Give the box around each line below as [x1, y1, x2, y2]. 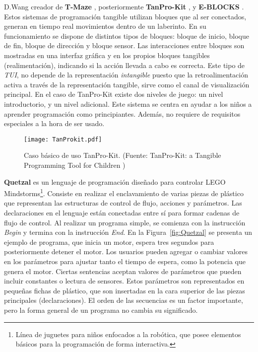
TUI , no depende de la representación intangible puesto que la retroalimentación [4, 70, 248, 80]
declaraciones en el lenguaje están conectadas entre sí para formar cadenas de [4, 208, 240, 217]
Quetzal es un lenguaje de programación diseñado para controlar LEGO [4, 176, 226, 187]
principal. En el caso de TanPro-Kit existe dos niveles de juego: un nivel [4, 89, 223, 99]
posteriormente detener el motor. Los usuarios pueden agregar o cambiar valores [4, 246, 248, 257]
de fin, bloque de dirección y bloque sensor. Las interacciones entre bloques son [4, 40, 245, 51]
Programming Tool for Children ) [24, 159, 126, 170]
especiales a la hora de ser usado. [4, 118, 105, 129]
